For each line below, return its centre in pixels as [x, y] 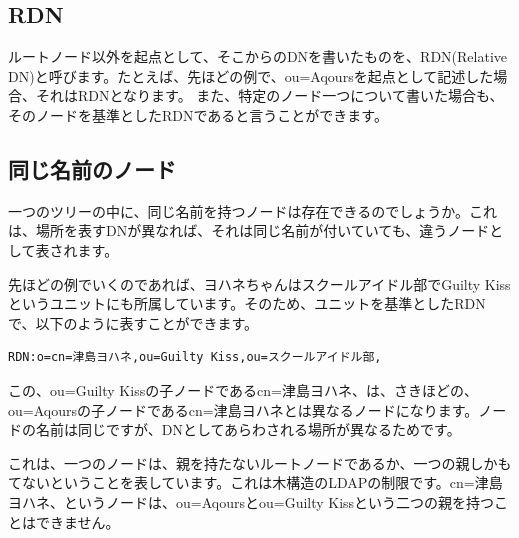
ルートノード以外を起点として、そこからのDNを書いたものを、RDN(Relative [257, 56]
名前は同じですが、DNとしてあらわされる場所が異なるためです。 [248, 429]
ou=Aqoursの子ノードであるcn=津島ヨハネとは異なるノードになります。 [243, 409]
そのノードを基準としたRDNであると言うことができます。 [198, 114]
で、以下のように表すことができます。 [133, 322]
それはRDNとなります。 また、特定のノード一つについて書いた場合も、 [269, 95]
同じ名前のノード [92, 168]
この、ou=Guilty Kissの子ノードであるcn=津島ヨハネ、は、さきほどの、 [243, 389]
